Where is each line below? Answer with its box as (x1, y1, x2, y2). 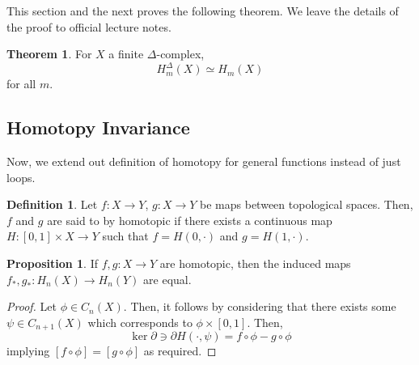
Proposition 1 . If (6, 255, 98, 272)
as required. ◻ (143, 342, 217, 359)
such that (102, 227, 149, 244)
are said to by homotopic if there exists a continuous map (47, 211, 332, 228)
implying (6, 342, 50, 359)
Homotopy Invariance (6, 115, 190, 140)
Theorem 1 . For (6, 45, 92, 62)
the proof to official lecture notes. (6, 18, 171, 35)
